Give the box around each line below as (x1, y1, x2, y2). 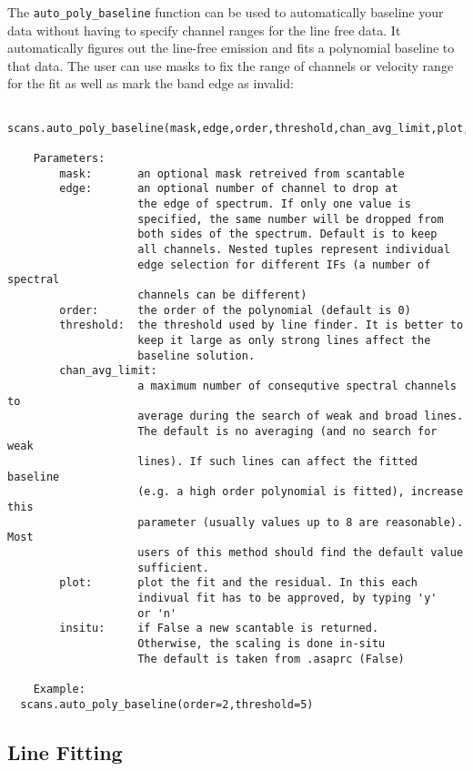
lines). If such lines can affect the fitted (137, 455, 418, 469)
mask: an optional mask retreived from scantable (59, 167, 405, 180)
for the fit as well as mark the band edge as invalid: (7, 74, 294, 93)
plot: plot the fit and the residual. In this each (59, 576, 418, 590)
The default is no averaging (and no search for (137, 424, 438, 438)
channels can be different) (137, 288, 307, 301)
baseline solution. (137, 349, 256, 362)
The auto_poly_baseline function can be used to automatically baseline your (7, 3, 444, 21)
